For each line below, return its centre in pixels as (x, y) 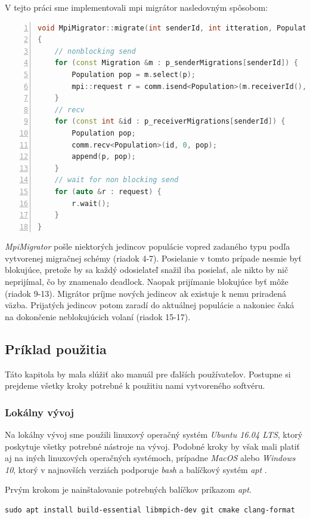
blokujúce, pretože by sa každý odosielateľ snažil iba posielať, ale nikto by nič (147, 270)
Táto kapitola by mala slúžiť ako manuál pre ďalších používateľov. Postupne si (148, 374)
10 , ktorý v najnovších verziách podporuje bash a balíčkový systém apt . (136, 469)
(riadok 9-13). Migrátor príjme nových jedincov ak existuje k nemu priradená (146, 293)
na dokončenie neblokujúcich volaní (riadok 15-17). (98, 316)
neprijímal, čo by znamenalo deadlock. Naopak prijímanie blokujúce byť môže (147, 282)
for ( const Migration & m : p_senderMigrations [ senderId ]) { (176, 63)
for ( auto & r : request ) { (108, 191)
